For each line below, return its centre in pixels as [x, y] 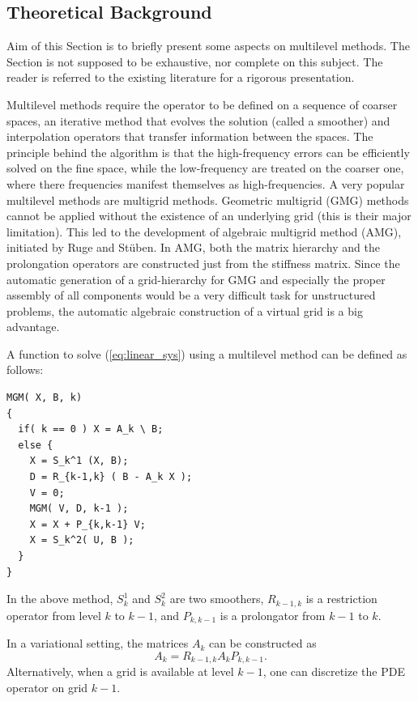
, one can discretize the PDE [334, 671]
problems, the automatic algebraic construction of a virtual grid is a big [185, 310]
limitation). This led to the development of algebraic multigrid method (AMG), [204, 231]
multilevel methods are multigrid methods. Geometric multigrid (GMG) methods [208, 200]
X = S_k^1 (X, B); [79, 461]
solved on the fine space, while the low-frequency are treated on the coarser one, [205, 168]
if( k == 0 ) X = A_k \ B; [91, 429]
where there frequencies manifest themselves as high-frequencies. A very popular [206, 183]
